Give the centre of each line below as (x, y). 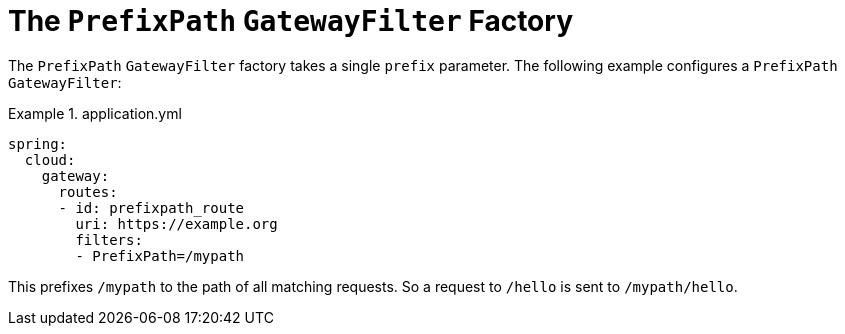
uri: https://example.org (176, 223)
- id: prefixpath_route (151, 207)
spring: (38, 143)
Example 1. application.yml (95, 113)
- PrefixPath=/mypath (160, 255)
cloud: (50, 159)
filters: (109, 239)
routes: (88, 191)
